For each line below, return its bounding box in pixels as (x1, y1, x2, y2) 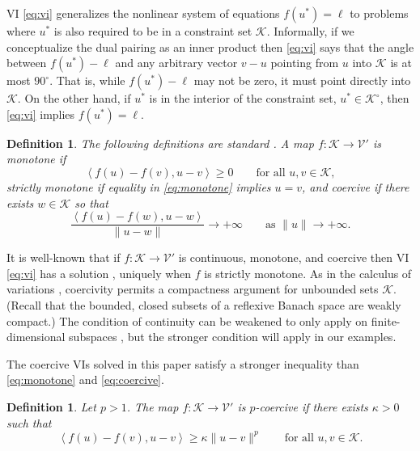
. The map (126, 398, 179, 415)
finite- (371, 312, 401, 329)
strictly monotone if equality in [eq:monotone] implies (6, 178, 271, 195)
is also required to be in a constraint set (53, 23, 252, 39)
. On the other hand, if (17, 90, 131, 107)
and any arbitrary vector (115, 54, 238, 71)
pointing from (270, 54, 339, 71)
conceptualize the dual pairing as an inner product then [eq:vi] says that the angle (6, 38, 414, 55)
